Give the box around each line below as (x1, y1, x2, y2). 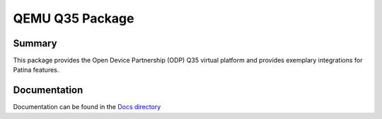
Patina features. (13, 65, 59, 74)
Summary (13, 37, 57, 49)
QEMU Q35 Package (13, 11, 134, 26)
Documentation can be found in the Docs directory (13, 103, 161, 111)
